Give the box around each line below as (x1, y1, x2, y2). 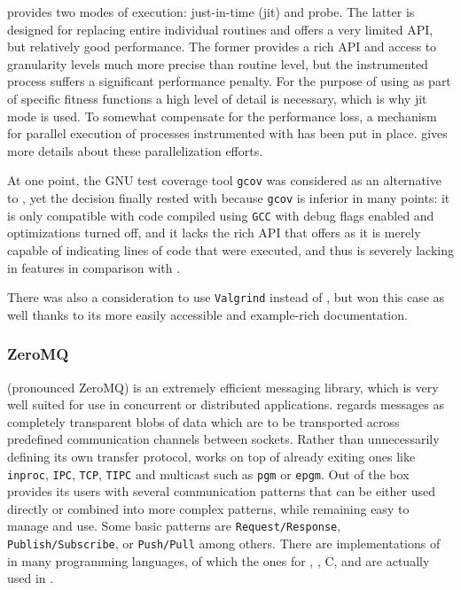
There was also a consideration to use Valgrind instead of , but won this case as (7, 288, 445, 307)
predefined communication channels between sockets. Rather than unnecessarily (7, 430, 440, 448)
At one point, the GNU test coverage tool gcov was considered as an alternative (7, 171, 441, 190)
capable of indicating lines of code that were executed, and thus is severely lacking (7, 240, 454, 259)
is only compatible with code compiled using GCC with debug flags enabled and (7, 206, 434, 224)
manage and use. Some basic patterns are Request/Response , (7, 516, 341, 535)
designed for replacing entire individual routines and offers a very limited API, (7, 19, 434, 38)
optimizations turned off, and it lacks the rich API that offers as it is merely (7, 223, 421, 242)
